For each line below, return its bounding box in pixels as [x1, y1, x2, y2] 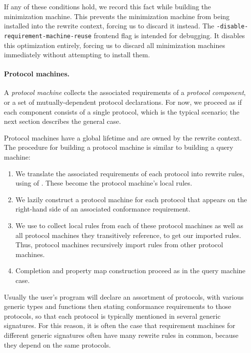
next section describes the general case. [4, 116, 121, 126]
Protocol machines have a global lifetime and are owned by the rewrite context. [4, 132, 242, 142]
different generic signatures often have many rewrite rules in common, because [4, 329, 239, 340]
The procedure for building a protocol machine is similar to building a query [4, 142, 233, 152]
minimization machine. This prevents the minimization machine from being [4, 11, 230, 21]
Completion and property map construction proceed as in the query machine [15, 265, 246, 276]
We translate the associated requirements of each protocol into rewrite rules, [15, 168, 245, 178]
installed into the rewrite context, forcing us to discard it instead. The [4, 21, 214, 31]
